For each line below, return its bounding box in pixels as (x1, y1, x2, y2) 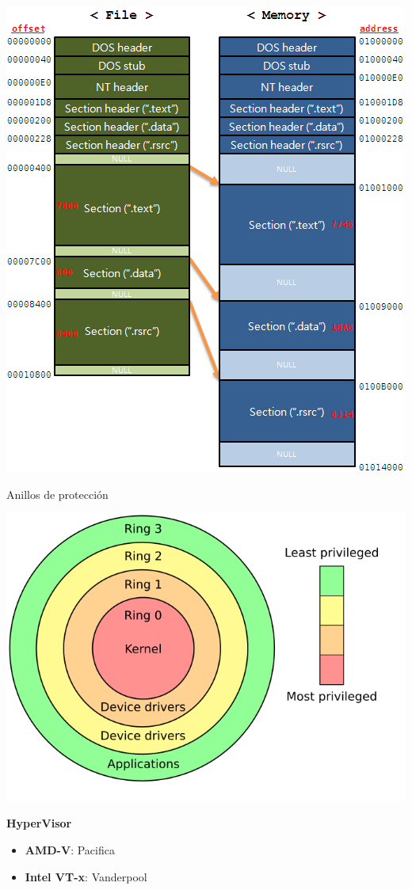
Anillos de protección (6, 485, 109, 502)
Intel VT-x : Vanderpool (25, 868, 147, 884)
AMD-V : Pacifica (25, 842, 115, 858)
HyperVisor (6, 815, 72, 831)
